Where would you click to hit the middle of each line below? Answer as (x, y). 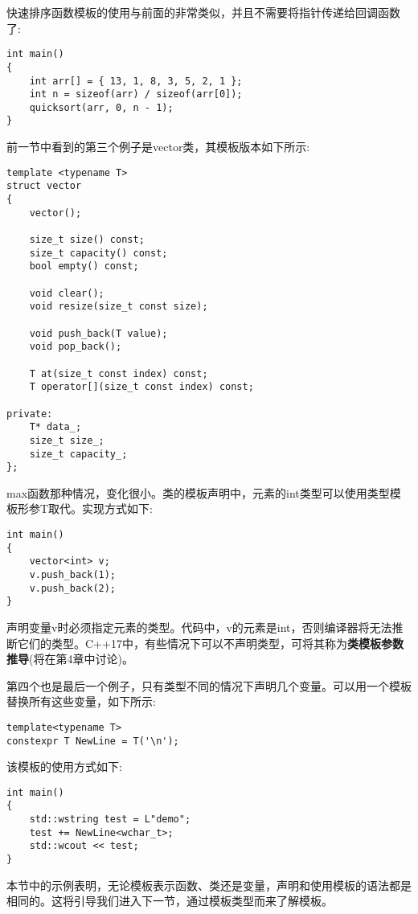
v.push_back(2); (73, 588)
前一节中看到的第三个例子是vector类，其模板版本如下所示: (158, 147)
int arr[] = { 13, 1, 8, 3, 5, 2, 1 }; (136, 81)
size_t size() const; (87, 240)
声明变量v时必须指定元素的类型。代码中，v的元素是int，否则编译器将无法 (199, 627)
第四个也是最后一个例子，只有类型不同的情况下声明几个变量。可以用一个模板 (209, 685)
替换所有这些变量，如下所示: (81, 701)
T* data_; (55, 427)
